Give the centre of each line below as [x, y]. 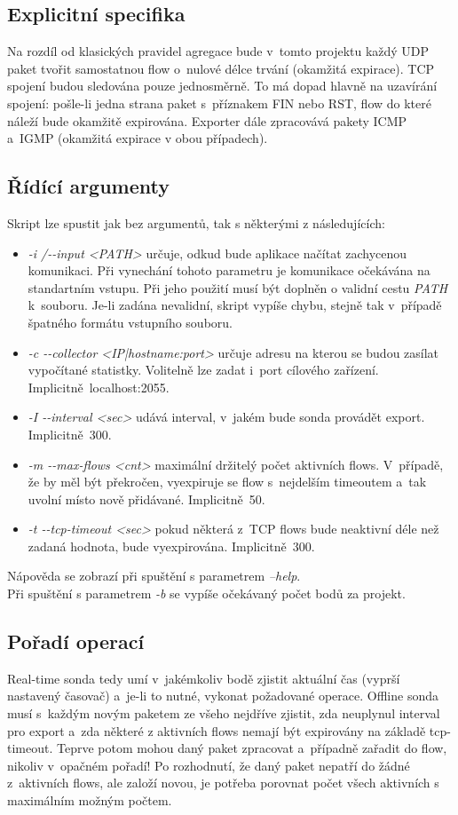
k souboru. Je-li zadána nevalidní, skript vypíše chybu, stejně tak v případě [235, 305]
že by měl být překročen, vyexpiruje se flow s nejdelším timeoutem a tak [227, 482]
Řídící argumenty [88, 186]
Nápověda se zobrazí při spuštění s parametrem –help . [154, 576]
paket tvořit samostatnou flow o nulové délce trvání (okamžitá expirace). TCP [221, 68]
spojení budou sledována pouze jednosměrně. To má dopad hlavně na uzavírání [222, 86]
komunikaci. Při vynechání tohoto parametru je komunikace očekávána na [229, 270]
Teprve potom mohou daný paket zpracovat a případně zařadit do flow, [252, 748]
